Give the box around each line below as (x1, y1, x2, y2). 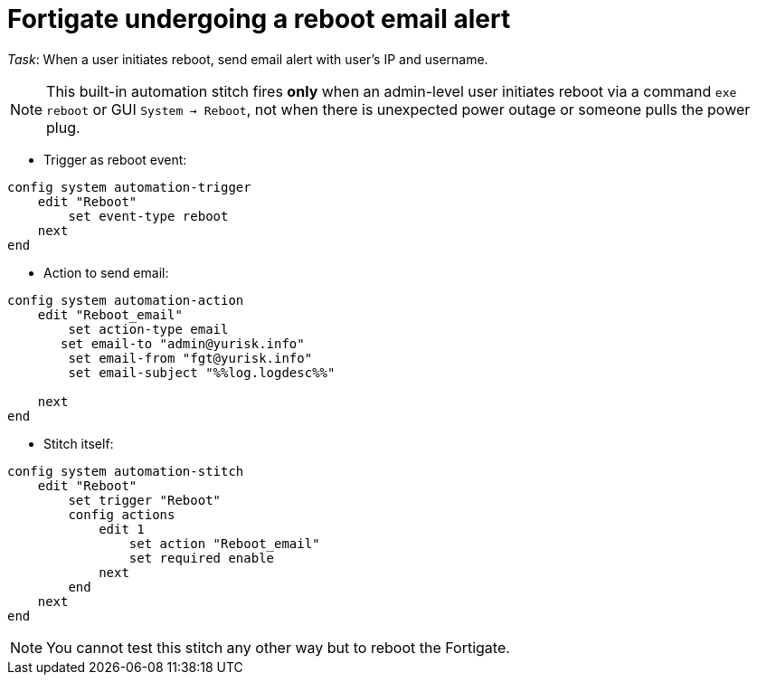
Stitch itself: (43, 435, 114, 451)
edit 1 (99, 521, 145, 536)
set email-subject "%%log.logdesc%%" (68, 365, 336, 380)
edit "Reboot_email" (37, 307, 183, 322)
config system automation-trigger (7, 179, 251, 194)
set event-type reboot (68, 208, 229, 223)
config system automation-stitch (7, 463, 244, 478)
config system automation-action (7, 292, 244, 308)
